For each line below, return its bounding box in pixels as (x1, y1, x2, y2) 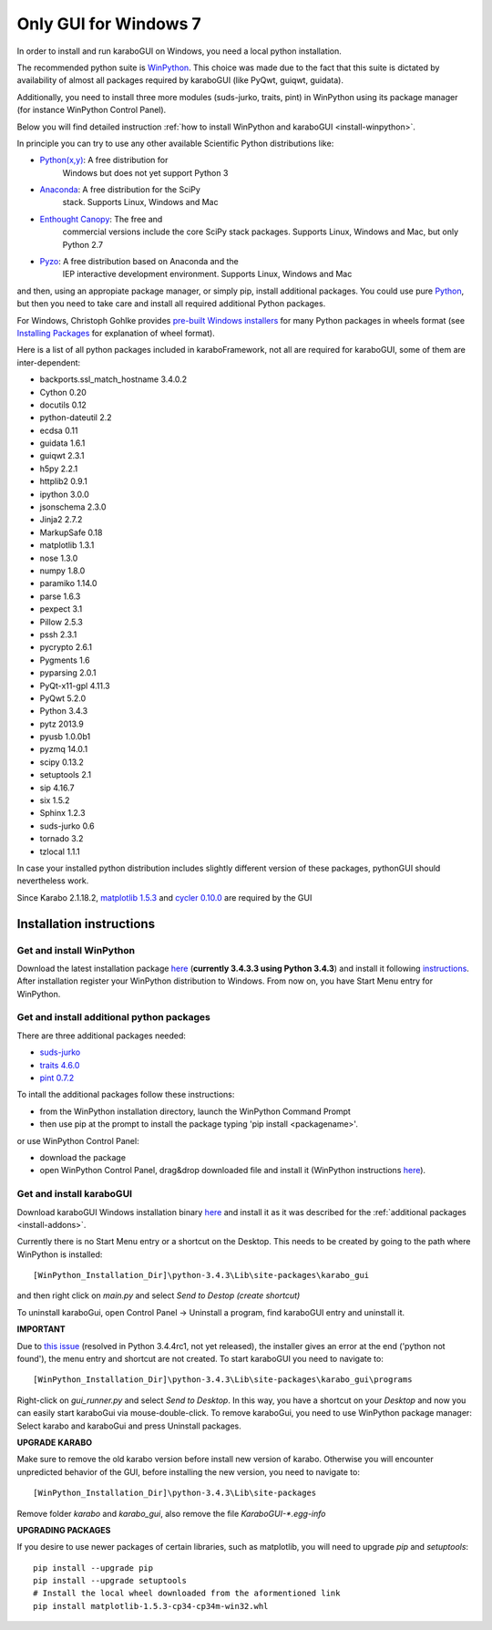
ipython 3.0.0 (39, 489, 90, 500)
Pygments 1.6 (39, 655, 90, 665)
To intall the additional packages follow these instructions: (16, 1089, 235, 1100)
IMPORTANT (16, 1324, 66, 1335)
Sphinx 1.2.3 (39, 808, 86, 819)
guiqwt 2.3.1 (39, 450, 85, 461)
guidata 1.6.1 (39, 438, 86, 449)
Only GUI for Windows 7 (16, 14, 202, 34)
